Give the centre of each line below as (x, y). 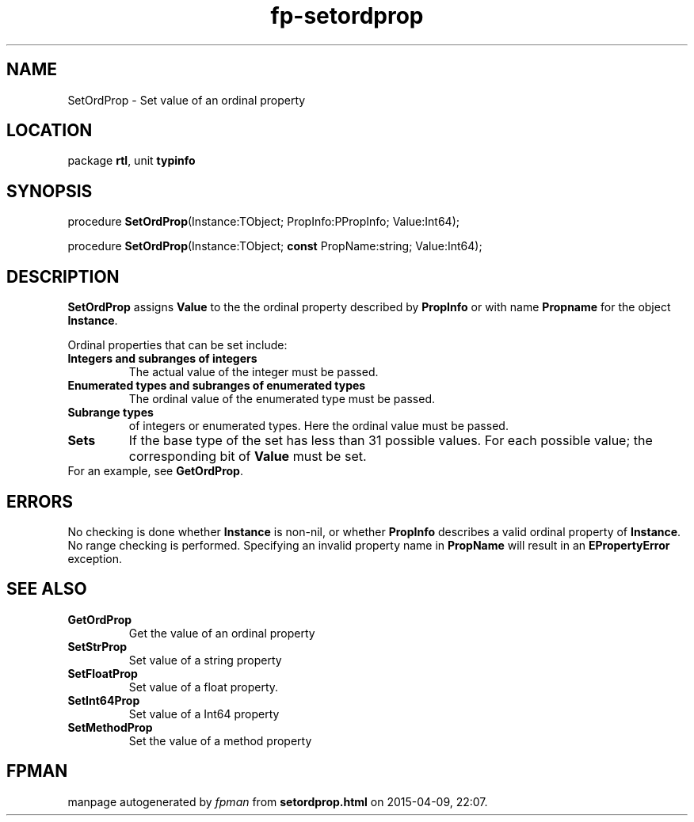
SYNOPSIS (50, 191)
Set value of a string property (205, 660)
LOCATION (50, 131)
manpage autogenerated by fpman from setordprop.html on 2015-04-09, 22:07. (278, 801)
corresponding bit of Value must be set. (248, 457)
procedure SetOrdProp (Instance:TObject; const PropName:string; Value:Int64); (275, 246)
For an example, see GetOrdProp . (155, 471)
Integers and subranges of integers (162, 359)
